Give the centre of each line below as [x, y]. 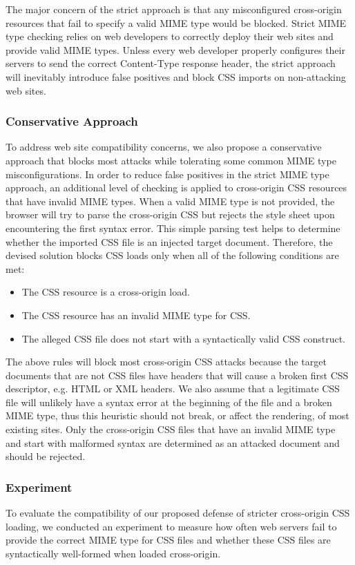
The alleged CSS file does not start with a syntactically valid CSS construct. [184, 338]
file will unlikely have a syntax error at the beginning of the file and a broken [169, 402]
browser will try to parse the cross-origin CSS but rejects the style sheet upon [170, 214]
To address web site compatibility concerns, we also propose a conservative [164, 147]
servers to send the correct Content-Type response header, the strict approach [171, 63]
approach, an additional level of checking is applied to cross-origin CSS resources [176, 188]
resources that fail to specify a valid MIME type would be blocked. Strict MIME [176, 22]
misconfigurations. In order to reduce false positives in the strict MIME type [167, 174]
